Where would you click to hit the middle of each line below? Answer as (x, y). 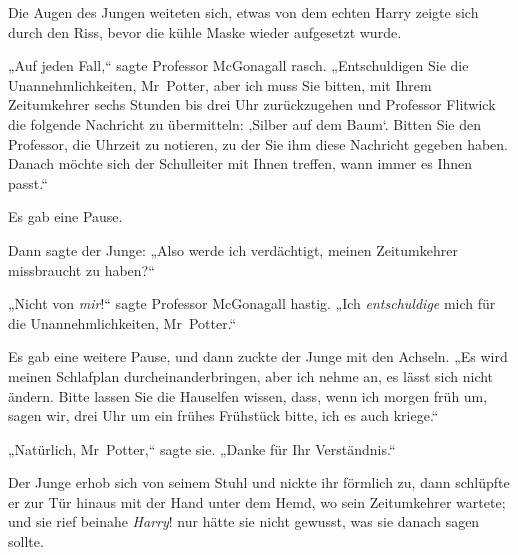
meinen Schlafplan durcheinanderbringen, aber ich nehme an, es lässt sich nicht (251, 375)
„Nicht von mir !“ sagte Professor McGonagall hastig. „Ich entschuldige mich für (252, 303)
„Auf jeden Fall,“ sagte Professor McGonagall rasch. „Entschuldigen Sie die (238, 65)
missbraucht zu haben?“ (81, 269)
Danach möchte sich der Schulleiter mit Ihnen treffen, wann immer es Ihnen (240, 163)
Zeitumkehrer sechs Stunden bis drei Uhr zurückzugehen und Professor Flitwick (252, 104)
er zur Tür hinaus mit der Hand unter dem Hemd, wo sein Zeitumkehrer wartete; (257, 501)
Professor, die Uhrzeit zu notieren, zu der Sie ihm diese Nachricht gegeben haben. (258, 143)
